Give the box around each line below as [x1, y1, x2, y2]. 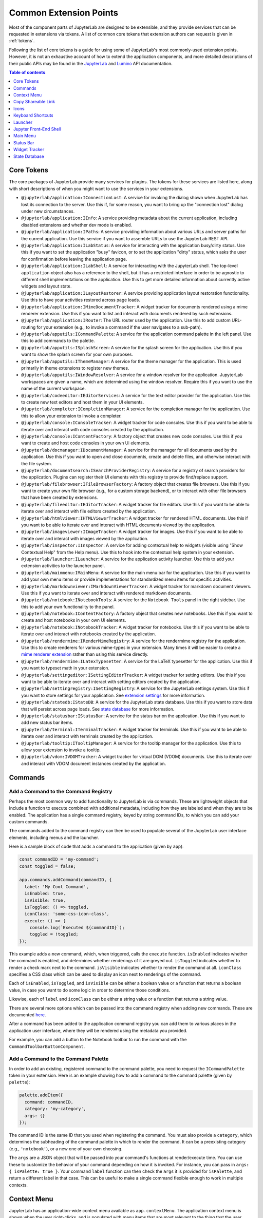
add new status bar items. [21, 720, 74, 725]
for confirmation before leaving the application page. [21, 256, 127, 262]
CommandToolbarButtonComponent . [9, 1043, 85, 1049]
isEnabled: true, [24, 891, 66, 896]
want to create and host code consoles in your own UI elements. [21, 440, 150, 446]
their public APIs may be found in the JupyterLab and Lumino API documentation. [9, 60, 173, 66]
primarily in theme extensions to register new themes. [21, 365, 129, 371]
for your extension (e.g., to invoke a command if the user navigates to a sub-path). [37, 324, 202, 330]
